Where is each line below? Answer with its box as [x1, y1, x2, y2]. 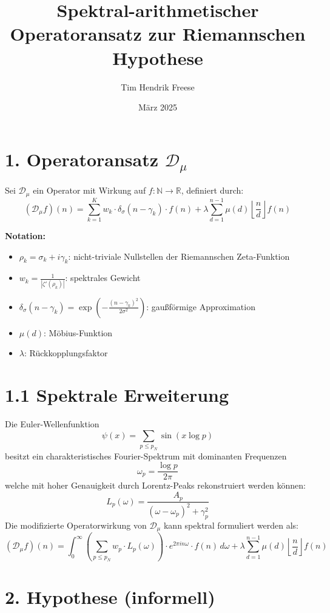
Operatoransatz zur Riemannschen [10, 21, 306, 46]
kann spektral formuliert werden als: [163, 518, 298, 531]
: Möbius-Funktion [44, 326, 113, 339]
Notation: [5, 229, 45, 242]
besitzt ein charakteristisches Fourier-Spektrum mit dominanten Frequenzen [5, 449, 287, 462]
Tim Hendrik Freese [121, 80, 195, 93]
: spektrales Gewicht [65, 271, 141, 284]
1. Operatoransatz [5, 146, 159, 171]
